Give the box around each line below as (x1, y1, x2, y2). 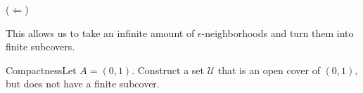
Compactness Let (6, 62, 77, 77)
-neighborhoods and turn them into (201, 25, 354, 40)
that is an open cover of (217, 62, 320, 77)
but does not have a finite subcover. (6, 76, 160, 91)
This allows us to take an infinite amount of (6, 25, 195, 40)
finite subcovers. (6, 39, 75, 54)
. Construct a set (132, 62, 205, 77)
